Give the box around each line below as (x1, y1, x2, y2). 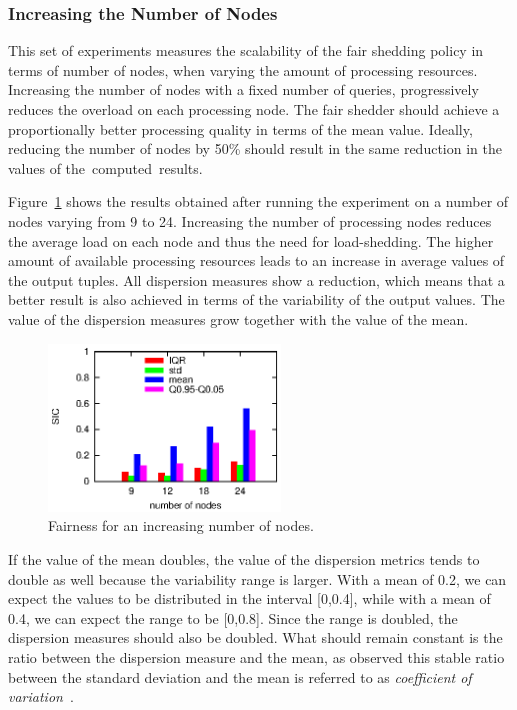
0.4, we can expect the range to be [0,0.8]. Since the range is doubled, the (8, 607, 458, 628)
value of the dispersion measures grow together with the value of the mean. (8, 308, 469, 329)
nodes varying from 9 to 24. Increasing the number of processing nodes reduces (8, 210, 492, 231)
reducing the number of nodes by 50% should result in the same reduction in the (8, 138, 502, 159)
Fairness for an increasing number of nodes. (48, 515, 314, 536)
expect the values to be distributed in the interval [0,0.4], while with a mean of (8, 588, 491, 609)
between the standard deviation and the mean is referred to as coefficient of (8, 666, 472, 687)
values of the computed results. (8, 157, 203, 178)
